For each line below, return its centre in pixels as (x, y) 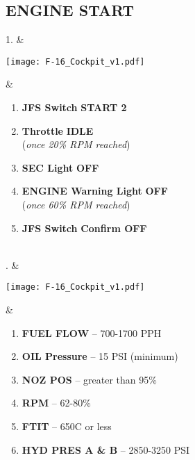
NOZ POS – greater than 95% (89, 379)
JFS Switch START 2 (74, 107)
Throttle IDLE (58, 130)
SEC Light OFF (60, 167)
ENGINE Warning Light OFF (95, 191)
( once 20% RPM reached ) (76, 144)
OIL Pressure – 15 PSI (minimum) (100, 356)
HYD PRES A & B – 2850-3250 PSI (106, 449)
